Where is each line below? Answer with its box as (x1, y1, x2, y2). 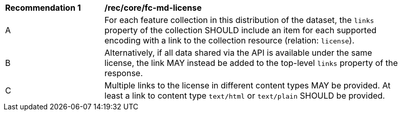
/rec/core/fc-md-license (104, 3, 202, 13)
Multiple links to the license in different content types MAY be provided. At (104, 80, 391, 90)
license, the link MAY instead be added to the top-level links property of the (104, 58, 398, 68)
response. (104, 68, 143, 78)
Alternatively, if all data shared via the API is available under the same (104, 48, 372, 58)
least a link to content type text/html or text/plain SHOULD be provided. (104, 90, 385, 101)
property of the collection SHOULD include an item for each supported (104, 25, 376, 35)
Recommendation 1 (5, 3, 81, 13)
